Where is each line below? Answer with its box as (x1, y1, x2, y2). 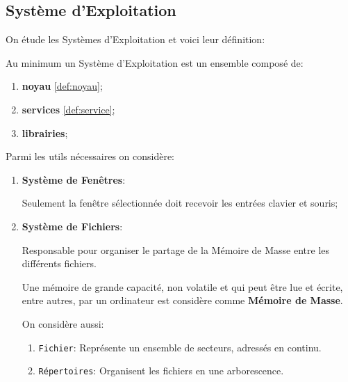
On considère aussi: (22, 316, 104, 331)
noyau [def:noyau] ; (22, 79, 103, 93)
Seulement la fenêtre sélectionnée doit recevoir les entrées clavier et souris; (22, 196, 338, 210)
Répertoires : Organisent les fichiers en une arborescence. (38, 363, 284, 378)
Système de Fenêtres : (22, 172, 126, 186)
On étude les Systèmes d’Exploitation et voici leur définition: (6, 32, 265, 47)
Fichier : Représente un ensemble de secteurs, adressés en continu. (38, 340, 322, 354)
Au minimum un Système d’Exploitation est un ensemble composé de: (6, 55, 304, 70)
